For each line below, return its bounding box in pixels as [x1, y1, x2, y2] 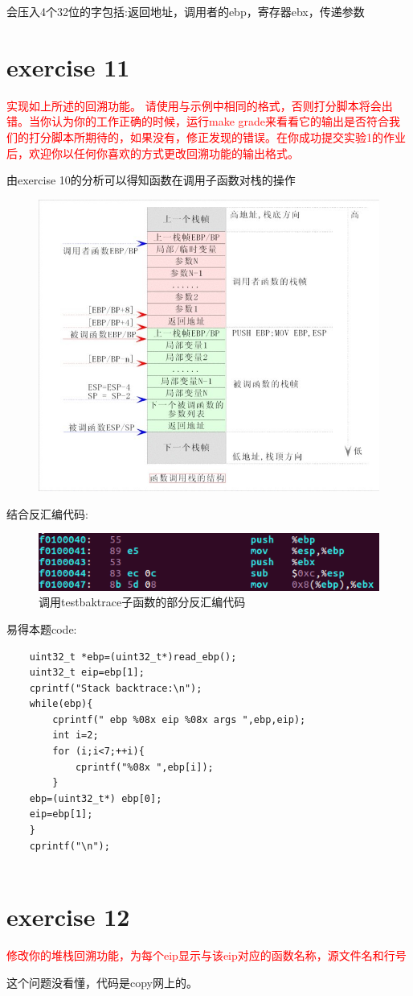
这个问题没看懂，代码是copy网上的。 [6, 973, 198, 990]
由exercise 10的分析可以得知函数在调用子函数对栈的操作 [6, 172, 296, 188]
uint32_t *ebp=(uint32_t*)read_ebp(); [29, 651, 237, 663]
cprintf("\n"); [29, 840, 110, 852]
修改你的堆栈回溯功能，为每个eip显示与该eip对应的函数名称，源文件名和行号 [6, 946, 407, 963]
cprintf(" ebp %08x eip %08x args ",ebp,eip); [52, 713, 306, 725]
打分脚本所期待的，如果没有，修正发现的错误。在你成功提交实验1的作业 [28, 128, 406, 145]
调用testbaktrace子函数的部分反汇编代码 [39, 593, 246, 610]
